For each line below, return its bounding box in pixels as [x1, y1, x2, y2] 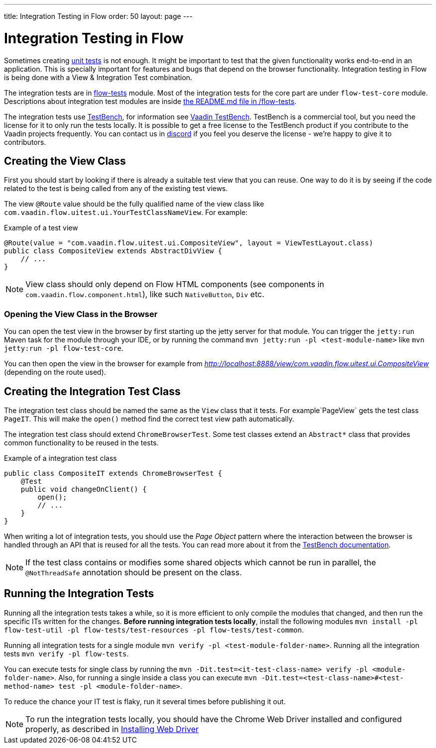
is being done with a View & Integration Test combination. [4, 73, 193, 82]
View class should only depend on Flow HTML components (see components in [25, 279, 325, 290]
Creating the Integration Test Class [4, 385, 181, 398]
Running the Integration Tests [4, 587, 154, 600]
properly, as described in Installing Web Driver [25, 724, 199, 734]
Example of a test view [4, 223, 78, 232]
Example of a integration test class [4, 453, 117, 462]
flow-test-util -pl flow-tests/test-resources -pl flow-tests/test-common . [4, 625, 304, 634]
